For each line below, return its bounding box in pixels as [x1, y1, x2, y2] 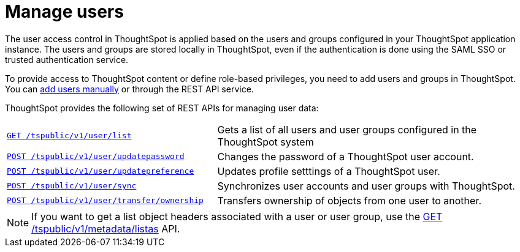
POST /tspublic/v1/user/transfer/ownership [7, 196, 204, 206]
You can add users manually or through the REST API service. [5, 83, 254, 94]
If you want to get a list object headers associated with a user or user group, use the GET [31, 210, 443, 223]
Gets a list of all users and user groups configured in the [217, 123, 477, 136]
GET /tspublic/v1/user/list [7, 131, 132, 141]
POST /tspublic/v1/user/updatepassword [7, 152, 185, 161]
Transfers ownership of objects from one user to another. [217, 194, 482, 207]
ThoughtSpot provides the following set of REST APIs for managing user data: [5, 102, 319, 113]
